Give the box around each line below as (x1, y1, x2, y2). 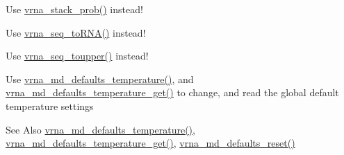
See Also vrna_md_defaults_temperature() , (6, 122, 195, 136)
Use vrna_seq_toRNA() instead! (6, 25, 146, 39)
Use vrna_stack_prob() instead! (6, 2, 143, 16)
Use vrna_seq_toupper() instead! (6, 48, 149, 63)
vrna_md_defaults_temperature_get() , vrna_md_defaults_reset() (6, 136, 295, 150)
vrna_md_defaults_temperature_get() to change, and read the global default (6, 85, 339, 100)
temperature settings (6, 98, 94, 113)
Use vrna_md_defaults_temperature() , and (6, 71, 194, 86)
